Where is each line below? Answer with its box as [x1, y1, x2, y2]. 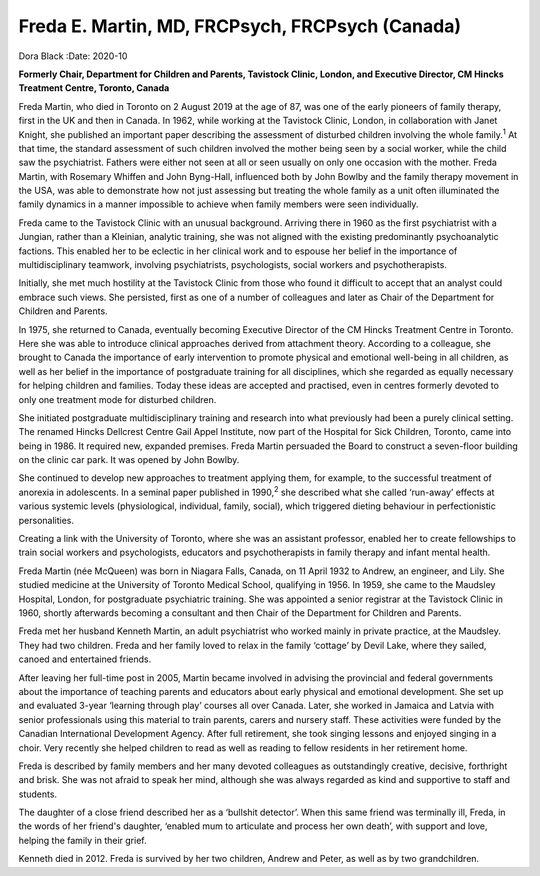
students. [18, 788, 58, 800]
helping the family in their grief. [18, 834, 147, 846]
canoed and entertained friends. [18, 653, 152, 665]
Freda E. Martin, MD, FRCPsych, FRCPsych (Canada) [18, 15, 462, 37]
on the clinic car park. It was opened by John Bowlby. [18, 454, 240, 466]
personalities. [18, 514, 75, 526]
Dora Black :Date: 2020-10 [18, 50, 128, 62]
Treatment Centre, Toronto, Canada [18, 82, 170, 94]
